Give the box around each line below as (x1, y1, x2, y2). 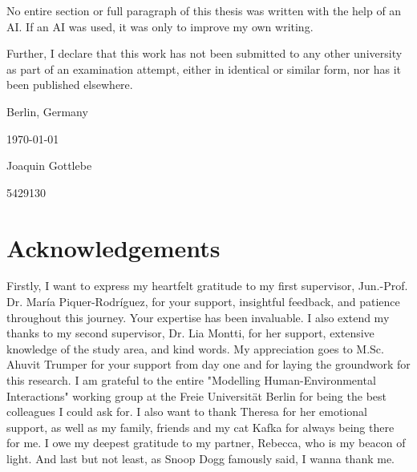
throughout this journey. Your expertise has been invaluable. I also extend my (6, 309, 390, 325)
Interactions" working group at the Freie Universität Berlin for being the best (6, 387, 387, 404)
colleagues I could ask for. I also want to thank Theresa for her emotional (6, 403, 367, 420)
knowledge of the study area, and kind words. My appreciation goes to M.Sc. (6, 340, 384, 357)
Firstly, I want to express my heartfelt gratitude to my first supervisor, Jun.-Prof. (6, 277, 408, 294)
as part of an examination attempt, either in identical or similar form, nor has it (6, 60, 402, 77)
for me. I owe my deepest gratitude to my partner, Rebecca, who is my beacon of (6, 434, 406, 451)
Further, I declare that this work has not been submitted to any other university (6, 45, 403, 62)
